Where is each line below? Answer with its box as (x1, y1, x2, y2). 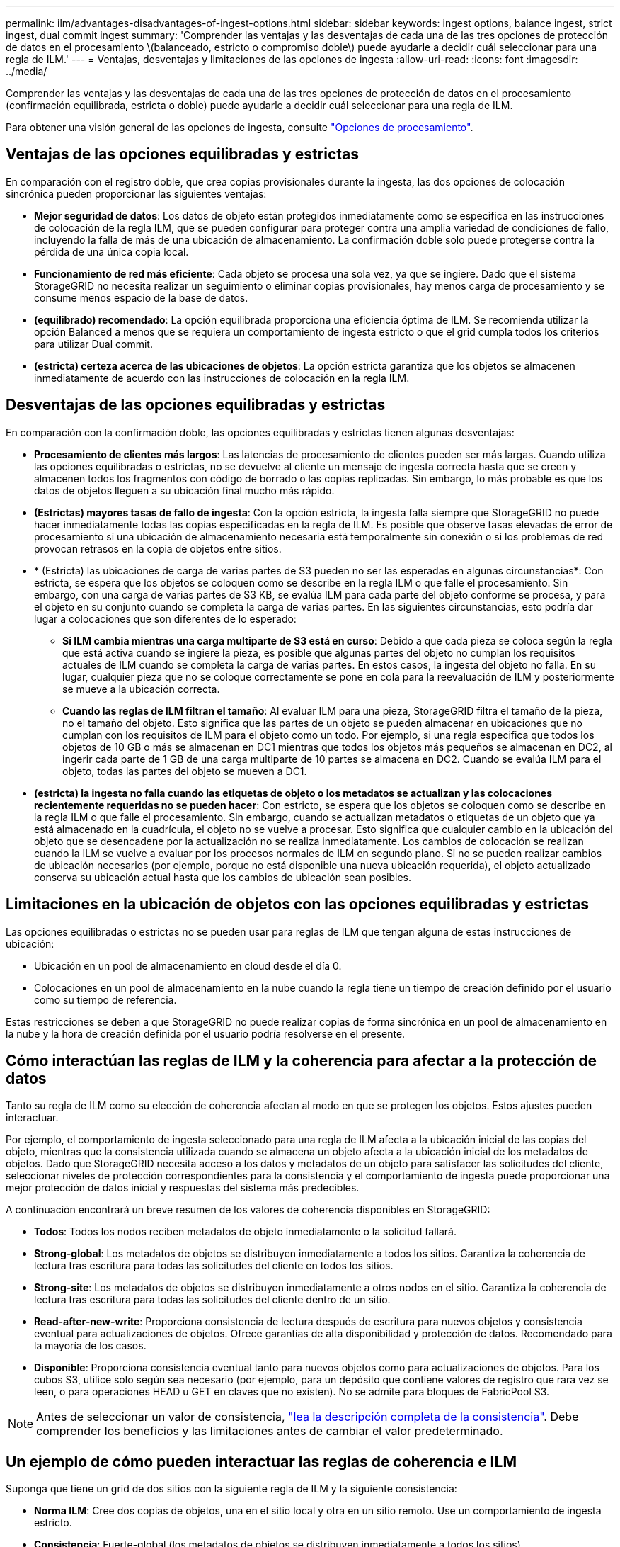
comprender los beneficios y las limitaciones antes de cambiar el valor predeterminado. (36, 1424, 503, 1439)
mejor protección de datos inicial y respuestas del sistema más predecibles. (6, 1181, 360, 1194)
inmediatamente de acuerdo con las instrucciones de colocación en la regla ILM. (34, 371, 410, 384)
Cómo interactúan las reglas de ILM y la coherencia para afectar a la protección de (6, 1051, 597, 1070)
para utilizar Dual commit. (34, 337, 153, 350)
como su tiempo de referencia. (34, 993, 177, 1006)
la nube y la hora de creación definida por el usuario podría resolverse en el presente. (6, 1027, 406, 1040)
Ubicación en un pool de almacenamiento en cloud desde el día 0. (34, 959, 342, 972)
